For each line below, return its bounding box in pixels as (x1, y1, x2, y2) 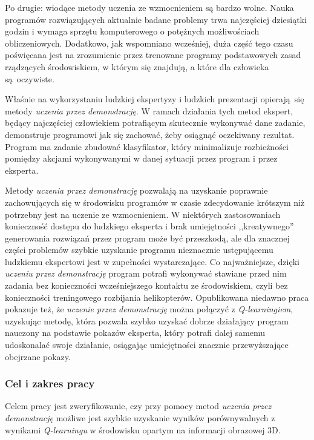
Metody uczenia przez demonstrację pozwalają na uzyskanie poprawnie (5, 184, 268, 197)
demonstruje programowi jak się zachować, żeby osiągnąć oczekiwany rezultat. (5, 128, 295, 140)
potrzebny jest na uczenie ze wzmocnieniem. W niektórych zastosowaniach (5, 208, 281, 220)
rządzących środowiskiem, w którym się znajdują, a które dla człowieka (5, 60, 269, 73)
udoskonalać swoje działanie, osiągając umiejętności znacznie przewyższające (5, 338, 289, 351)
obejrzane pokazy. (5, 350, 71, 363)
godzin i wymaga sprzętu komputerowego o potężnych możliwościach (5, 25, 260, 38)
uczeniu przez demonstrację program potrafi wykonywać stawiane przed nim (5, 267, 287, 280)
